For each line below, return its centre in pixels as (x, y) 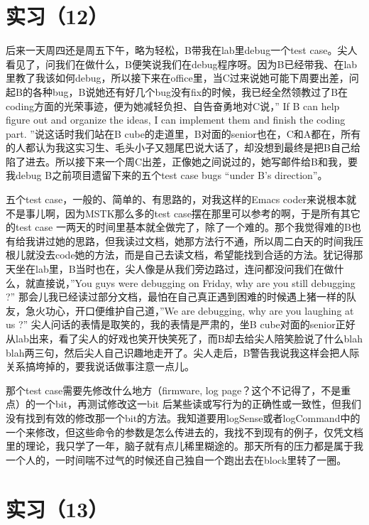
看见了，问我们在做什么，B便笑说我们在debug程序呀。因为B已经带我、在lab (182, 64)
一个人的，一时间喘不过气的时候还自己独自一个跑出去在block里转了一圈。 (176, 459)
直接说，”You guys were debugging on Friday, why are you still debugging (195, 282)
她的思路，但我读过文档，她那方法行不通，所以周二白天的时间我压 (209, 240)
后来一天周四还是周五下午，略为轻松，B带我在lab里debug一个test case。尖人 (182, 50)
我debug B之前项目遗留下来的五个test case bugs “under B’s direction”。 (167, 175)
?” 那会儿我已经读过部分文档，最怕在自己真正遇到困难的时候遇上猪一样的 (176, 297)
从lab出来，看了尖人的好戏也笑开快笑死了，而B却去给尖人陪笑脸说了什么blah (184, 338)
